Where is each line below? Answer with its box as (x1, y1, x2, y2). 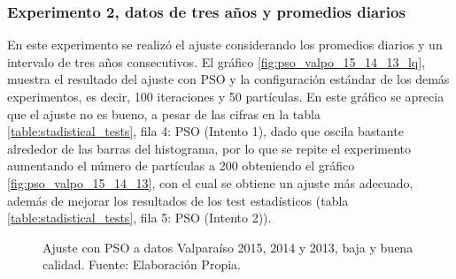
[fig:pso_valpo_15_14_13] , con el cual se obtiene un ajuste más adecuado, (7, 173, 413, 192)
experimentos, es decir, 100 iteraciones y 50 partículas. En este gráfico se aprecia (7, 87, 444, 105)
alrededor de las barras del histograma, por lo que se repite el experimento (7, 139, 411, 157)
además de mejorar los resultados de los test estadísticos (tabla (7, 191, 349, 209)
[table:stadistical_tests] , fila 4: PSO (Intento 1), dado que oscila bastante (7, 122, 404, 140)
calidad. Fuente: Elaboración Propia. (43, 255, 241, 274)
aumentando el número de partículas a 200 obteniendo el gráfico (7, 156, 355, 175)
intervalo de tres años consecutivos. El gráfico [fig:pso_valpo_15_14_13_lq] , (7, 52, 426, 71)
